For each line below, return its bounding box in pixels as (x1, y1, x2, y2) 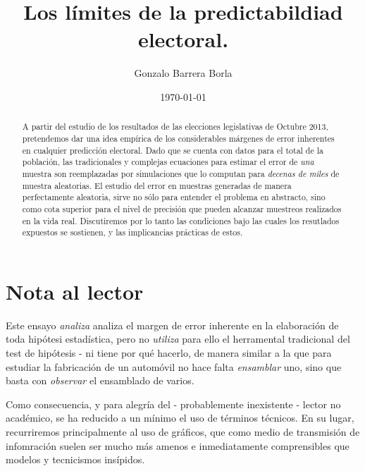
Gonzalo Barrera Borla (134, 66, 233, 80)
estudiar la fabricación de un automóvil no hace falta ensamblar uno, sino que (6, 359, 342, 374)
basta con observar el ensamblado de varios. (6, 373, 194, 388)
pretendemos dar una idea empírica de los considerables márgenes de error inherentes (22, 132, 335, 144)
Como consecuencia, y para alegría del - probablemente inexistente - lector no (6, 396, 341, 411)
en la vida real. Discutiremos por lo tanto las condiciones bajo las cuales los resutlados (22, 214, 340, 226)
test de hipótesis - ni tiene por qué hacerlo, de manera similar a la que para (6, 345, 332, 360)
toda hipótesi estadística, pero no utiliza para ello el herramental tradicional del (6, 331, 350, 346)
